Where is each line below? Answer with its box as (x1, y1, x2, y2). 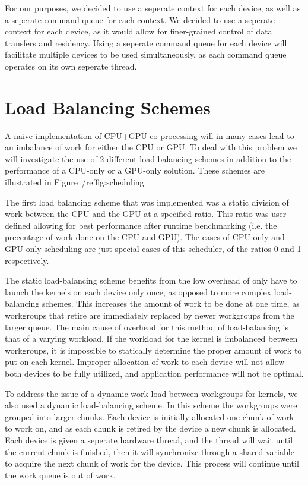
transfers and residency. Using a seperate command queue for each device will (5, 36, 287, 49)
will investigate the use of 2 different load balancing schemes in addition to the (5, 152, 291, 165)
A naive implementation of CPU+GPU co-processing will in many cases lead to (5, 129, 294, 141)
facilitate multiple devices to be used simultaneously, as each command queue (5, 48, 287, 61)
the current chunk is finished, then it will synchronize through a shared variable (5, 445, 294, 458)
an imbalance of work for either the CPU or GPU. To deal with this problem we (5, 141, 297, 153)
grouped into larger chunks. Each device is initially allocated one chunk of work (5, 410, 294, 423)
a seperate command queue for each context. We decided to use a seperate (5, 13, 275, 26)
